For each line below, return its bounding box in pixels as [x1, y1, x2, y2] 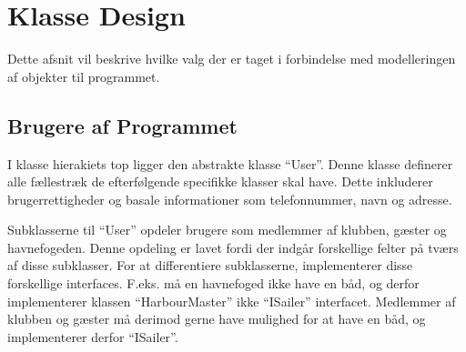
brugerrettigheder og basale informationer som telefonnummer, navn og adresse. [7, 189, 452, 208]
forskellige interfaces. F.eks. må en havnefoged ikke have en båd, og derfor [7, 274, 420, 293]
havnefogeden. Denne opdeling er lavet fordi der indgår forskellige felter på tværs [7, 237, 459, 256]
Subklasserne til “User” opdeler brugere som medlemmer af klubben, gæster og [7, 220, 447, 239]
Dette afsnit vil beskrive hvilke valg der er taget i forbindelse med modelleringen [7, 49, 456, 68]
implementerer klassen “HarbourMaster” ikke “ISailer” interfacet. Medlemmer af [7, 291, 456, 310]
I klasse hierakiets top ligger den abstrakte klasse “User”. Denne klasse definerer [7, 154, 453, 173]
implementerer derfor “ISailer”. [7, 327, 178, 346]
